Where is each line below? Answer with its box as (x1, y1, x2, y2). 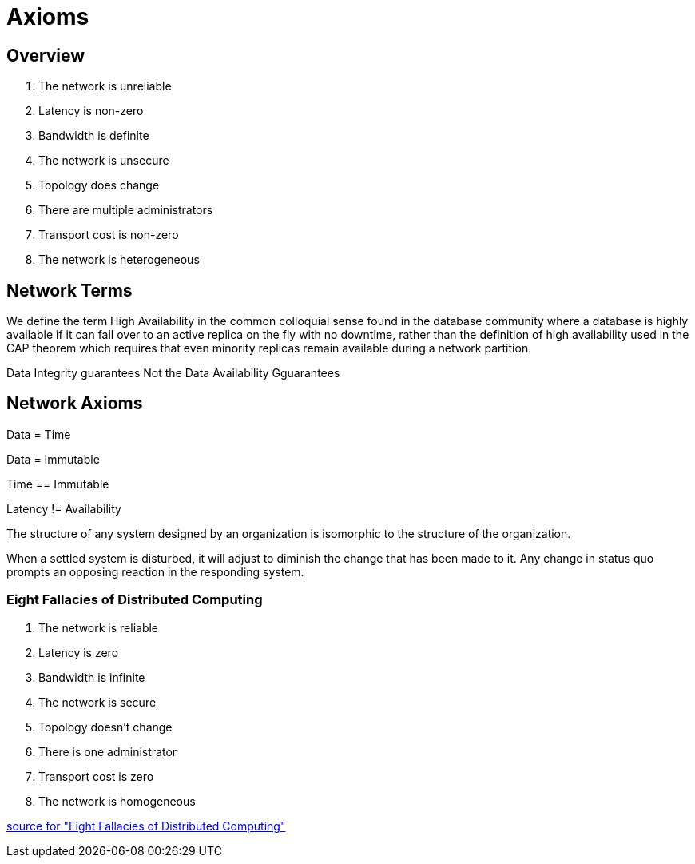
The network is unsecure (38, 153, 169, 168)
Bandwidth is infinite (38, 670, 145, 684)
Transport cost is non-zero (38, 228, 179, 242)
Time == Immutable (6, 476, 109, 491)
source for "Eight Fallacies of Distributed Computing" (6, 818, 286, 833)
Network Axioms (6, 393, 143, 414)
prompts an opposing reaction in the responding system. (6, 564, 304, 579)
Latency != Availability (6, 501, 121, 516)
